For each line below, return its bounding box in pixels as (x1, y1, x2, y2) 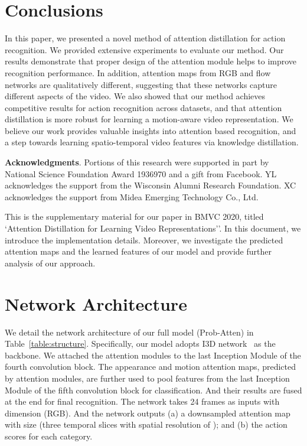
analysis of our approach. (5, 256, 96, 269)
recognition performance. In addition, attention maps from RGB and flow (5, 66, 271, 79)
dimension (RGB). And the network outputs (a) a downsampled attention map (5, 406, 290, 419)
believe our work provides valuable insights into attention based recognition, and (5, 124, 296, 136)
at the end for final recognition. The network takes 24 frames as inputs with (5, 395, 280, 408)
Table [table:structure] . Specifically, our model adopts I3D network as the (5, 337, 276, 350)
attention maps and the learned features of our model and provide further (5, 245, 272, 258)
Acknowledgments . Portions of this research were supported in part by (5, 156, 269, 168)
